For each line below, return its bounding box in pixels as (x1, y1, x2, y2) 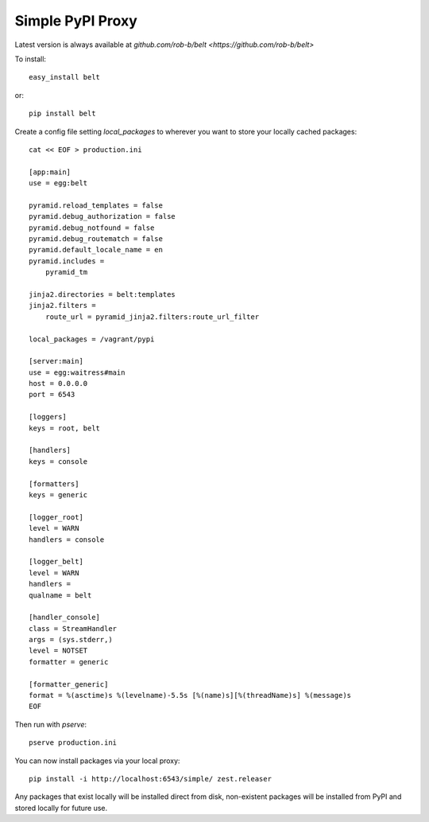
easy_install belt (29, 72, 101, 82)
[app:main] (29, 167, 71, 177)
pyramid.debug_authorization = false (29, 212, 176, 221)
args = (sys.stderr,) (29, 635, 113, 645)
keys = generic (29, 490, 88, 499)
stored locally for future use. (14, 803, 108, 812)
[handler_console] (29, 613, 101, 622)
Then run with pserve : (14, 719, 87, 729)
